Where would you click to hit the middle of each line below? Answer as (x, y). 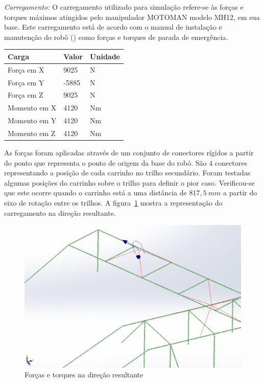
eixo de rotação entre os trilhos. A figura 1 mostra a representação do (113, 202)
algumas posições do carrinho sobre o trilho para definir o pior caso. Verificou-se (129, 182)
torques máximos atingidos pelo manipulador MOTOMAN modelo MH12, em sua (132, 17)
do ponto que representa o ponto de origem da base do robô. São (105, 162)
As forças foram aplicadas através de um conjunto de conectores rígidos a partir (129, 153)
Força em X (26, 69)
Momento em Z (32, 133)
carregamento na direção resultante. (60, 212)
